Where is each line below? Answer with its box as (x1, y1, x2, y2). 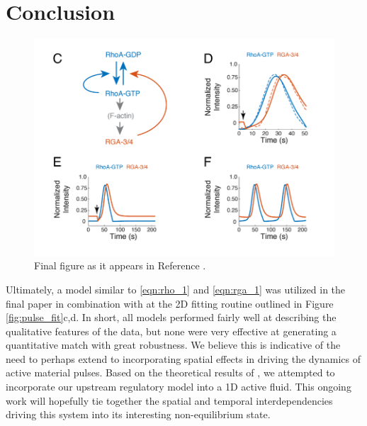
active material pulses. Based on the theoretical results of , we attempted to (6, 365, 335, 380)
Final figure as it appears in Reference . (34, 258, 206, 273)
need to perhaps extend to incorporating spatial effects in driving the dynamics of (6, 351, 361, 366)
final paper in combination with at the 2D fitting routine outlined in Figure (6, 296, 334, 310)
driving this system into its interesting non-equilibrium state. (6, 407, 271, 422)
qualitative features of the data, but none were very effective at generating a (6, 323, 337, 338)
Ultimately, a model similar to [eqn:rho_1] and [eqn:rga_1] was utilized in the (6, 281, 346, 296)
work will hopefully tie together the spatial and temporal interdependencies (6, 393, 333, 408)
